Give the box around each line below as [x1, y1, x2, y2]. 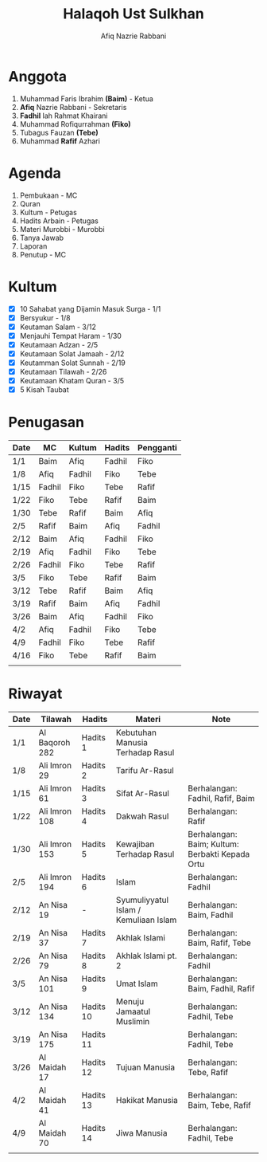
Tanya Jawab [19, 233, 64, 242]
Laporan [19, 241, 48, 251]
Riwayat [8, 685, 63, 703]
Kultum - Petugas [19, 207, 77, 217]
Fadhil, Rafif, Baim [188, 793, 255, 804]
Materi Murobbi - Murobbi [19, 224, 105, 234]
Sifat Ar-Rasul [115, 788, 169, 799]
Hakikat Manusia [115, 1095, 179, 1106]
